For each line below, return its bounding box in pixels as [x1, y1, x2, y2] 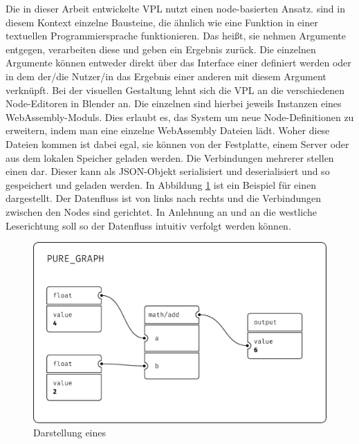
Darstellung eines [33, 425, 106, 440]
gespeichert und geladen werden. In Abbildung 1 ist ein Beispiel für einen [6, 177, 316, 192]
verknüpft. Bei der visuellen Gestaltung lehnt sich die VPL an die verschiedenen [6, 82, 344, 97]
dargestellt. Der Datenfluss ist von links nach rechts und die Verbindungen [6, 191, 322, 205]
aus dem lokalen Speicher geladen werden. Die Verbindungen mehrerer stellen [6, 150, 334, 165]
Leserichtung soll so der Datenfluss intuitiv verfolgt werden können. [6, 218, 291, 232]
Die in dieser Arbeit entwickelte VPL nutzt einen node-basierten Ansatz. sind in [6, 1, 345, 15]
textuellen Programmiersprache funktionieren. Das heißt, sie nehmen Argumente [6, 28, 347, 43]
